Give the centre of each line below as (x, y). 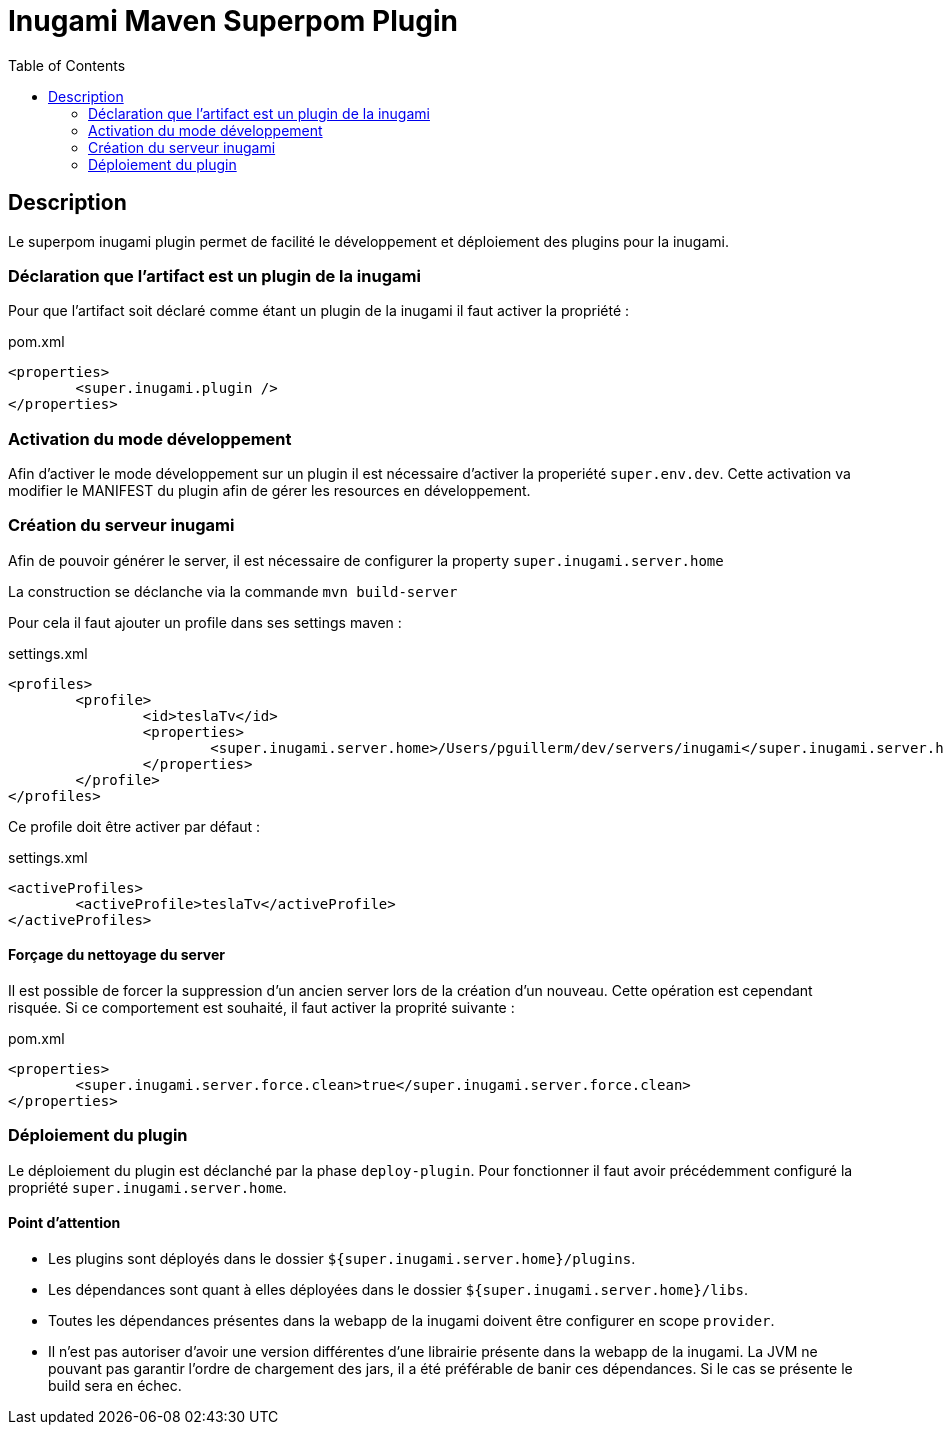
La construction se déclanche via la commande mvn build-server (233, 591)
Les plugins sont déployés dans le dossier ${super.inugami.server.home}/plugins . (342, 1259)
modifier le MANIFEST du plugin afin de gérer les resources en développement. (269, 491)
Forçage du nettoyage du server (117, 955)
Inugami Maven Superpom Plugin (233, 21)
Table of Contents (67, 65)
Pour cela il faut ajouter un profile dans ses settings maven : (205, 622)
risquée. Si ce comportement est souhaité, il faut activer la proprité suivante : (261, 1008)
